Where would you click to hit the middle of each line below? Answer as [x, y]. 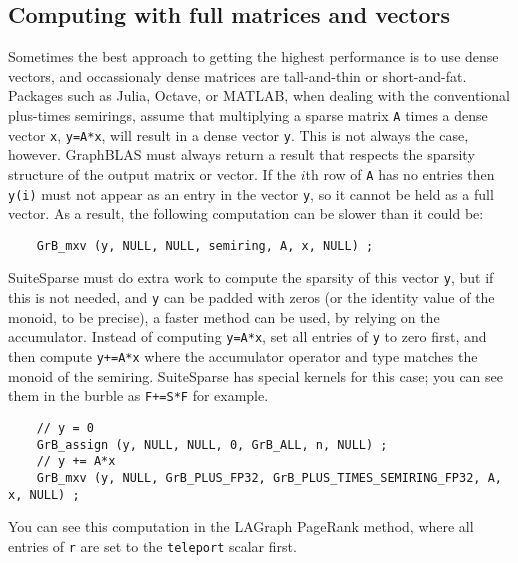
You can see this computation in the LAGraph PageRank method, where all [241, 526]
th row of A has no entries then [400, 173]
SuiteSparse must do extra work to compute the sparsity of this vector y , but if [251, 277]
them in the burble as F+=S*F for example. [138, 395]
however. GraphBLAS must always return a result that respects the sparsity [241, 154]
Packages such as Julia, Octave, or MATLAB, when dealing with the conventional [259, 95]
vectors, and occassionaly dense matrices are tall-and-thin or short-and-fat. [237, 75]
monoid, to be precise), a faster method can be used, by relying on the [224, 316]
